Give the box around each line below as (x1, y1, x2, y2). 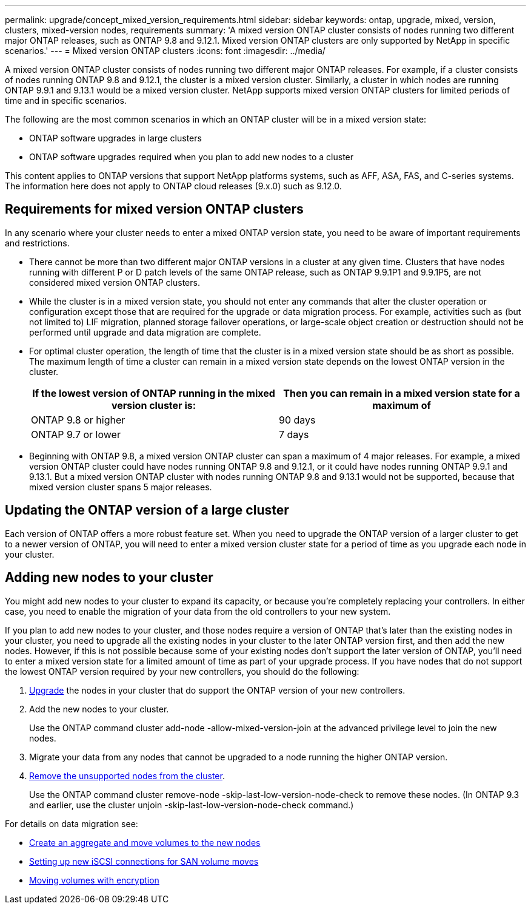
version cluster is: (111, 399, 196, 411)
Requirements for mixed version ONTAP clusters (5, 201, 304, 217)
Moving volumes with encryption (29, 874, 159, 885)
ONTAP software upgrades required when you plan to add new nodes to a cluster (29, 152, 354, 162)
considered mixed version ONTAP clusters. (29, 277, 200, 288)
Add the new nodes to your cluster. (29, 703, 169, 714)
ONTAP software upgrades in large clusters (29, 133, 202, 143)
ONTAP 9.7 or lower (31, 428, 121, 441)
